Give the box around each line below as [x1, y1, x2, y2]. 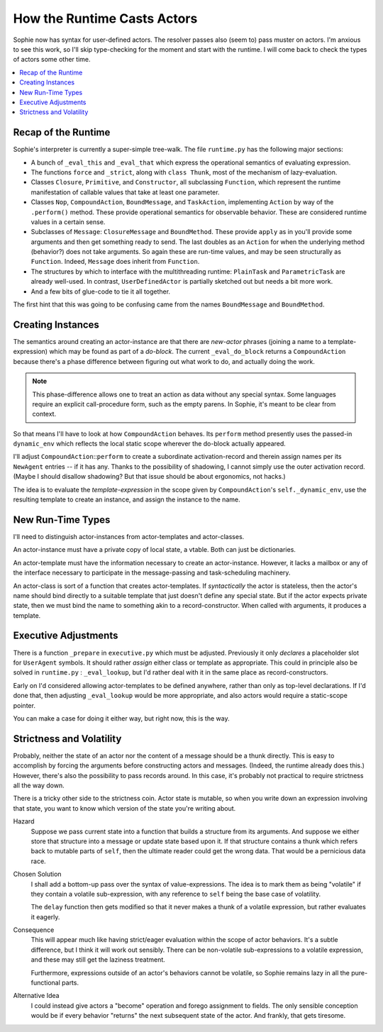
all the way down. [13, 781, 65, 789]
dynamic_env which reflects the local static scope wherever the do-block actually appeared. [13, 440, 287, 448]
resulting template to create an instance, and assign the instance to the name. [13, 495, 240, 504]
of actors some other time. [13, 55, 91, 64]
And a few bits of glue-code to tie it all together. [30, 287, 170, 296]
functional [30, 979, 60, 987]
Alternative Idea [13, 992, 60, 1000]
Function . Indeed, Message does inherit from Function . [30, 257, 200, 266]
